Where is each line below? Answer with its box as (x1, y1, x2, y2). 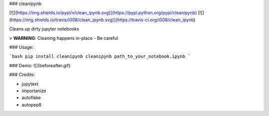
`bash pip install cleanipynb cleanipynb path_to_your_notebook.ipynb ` (9, 54, 191, 59)
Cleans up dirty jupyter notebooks (9, 26, 79, 32)
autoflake (21, 95, 41, 101)
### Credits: (9, 72, 35, 78)
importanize (21, 88, 46, 94)
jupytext (21, 81, 38, 87)
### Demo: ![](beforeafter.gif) (9, 62, 71, 68)
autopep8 (21, 102, 42, 108)
